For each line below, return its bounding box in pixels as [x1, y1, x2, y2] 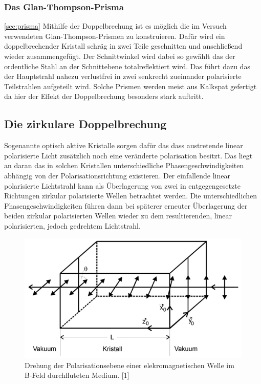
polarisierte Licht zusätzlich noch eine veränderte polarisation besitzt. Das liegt [4, 150, 253, 160]
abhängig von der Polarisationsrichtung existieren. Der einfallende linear [4, 170, 230, 180]
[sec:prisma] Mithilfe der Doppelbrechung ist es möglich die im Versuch [4, 21, 227, 31]
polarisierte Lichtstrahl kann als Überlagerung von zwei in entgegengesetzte [4, 180, 241, 191]
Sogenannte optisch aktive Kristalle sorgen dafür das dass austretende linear [4, 140, 243, 151]
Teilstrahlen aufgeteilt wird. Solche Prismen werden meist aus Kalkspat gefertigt [4, 80, 257, 91]
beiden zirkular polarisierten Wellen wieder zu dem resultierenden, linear [4, 210, 232, 221]
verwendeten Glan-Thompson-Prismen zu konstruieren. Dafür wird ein [4, 30, 225, 41]
